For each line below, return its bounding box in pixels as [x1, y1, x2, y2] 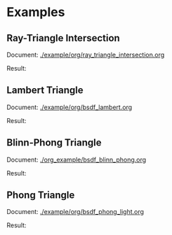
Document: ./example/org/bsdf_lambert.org [6, 103, 133, 111]
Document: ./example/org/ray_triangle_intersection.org [6, 50, 165, 59]
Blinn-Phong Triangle [6, 137, 102, 149]
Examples [6, 4, 65, 20]
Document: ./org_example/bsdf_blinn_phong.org [6, 155, 147, 164]
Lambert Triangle [6, 85, 84, 97]
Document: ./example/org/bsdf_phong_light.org [6, 208, 145, 216]
